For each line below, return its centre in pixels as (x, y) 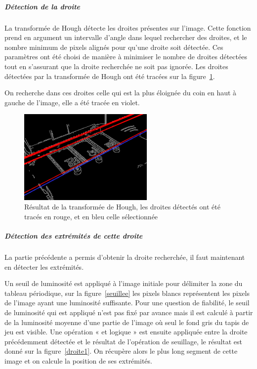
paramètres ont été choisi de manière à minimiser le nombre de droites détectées (126, 57)
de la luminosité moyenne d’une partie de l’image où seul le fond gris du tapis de (127, 322)
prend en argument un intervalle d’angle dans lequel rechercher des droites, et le (126, 37)
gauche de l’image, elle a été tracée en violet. (72, 102)
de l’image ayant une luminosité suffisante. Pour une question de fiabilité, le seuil (127, 303)
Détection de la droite (43, 6)
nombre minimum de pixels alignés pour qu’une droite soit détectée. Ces (114, 47)
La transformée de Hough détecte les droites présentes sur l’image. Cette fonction (128, 27)
